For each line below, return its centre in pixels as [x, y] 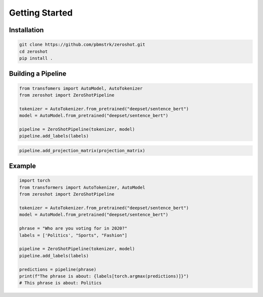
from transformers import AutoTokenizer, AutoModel [82, 187]
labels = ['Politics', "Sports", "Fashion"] [73, 235]
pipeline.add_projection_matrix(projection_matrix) [82, 150]
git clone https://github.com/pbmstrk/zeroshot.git [82, 45]
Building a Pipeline [38, 74]
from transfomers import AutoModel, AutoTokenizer [81, 88]
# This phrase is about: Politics [60, 283]
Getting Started [41, 13]
